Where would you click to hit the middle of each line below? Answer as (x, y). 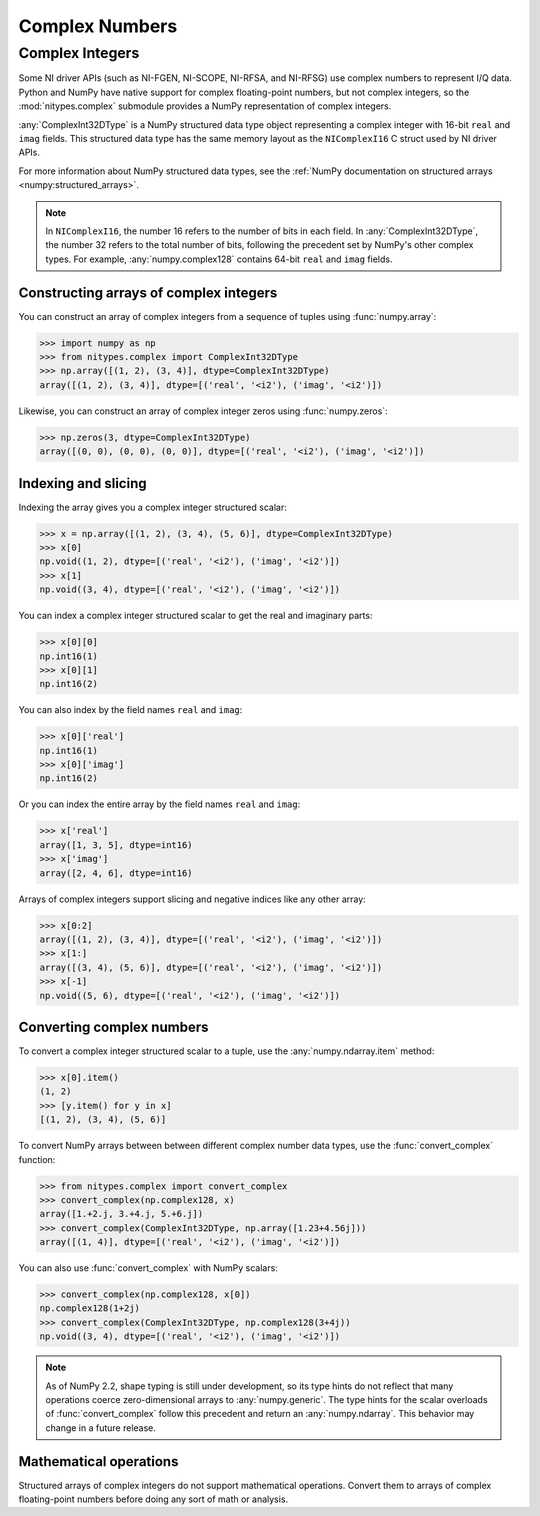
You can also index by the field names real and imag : (130, 710)
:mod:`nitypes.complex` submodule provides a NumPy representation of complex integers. (205, 106)
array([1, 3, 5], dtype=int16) (116, 844)
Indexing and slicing (82, 483)
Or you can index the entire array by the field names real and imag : (159, 804)
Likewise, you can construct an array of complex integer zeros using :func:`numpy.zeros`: (203, 411)
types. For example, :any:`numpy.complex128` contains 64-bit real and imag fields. (219, 259)
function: (37, 1159)
